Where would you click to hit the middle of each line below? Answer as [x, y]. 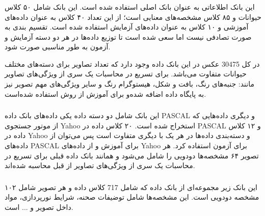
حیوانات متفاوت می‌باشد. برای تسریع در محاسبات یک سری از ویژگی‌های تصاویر [126, 74]
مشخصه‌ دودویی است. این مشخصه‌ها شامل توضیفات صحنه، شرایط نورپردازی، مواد [132, 197]
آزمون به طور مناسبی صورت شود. [58, 47]
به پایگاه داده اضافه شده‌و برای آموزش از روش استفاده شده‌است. [105, 93]
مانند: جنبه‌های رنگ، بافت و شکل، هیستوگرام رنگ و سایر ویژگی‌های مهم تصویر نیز [129, 84]
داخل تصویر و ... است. [39, 207]
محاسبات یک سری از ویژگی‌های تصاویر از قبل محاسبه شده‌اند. [100, 165]
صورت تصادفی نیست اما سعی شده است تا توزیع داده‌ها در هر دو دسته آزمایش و [128, 36]
